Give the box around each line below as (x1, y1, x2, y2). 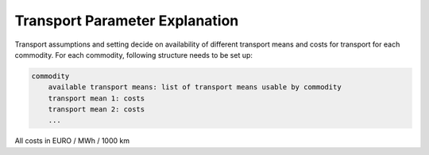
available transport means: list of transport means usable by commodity (48, 83, 342, 92)
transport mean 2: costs (48, 105, 145, 114)
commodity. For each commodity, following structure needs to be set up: (14, 50, 253, 59)
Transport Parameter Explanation (14, 12, 239, 29)
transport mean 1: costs (48, 93, 145, 103)
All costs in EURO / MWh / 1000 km (14, 136, 130, 146)
